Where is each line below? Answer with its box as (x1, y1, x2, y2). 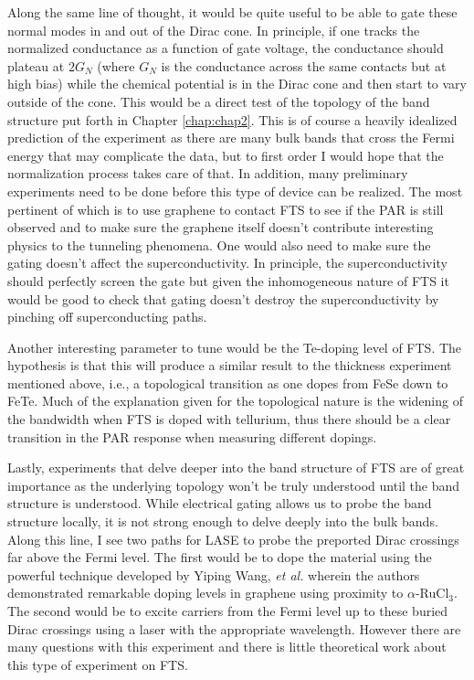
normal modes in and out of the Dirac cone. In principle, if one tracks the (7, 20, 420, 39)
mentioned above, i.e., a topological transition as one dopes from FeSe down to (7, 373, 448, 392)
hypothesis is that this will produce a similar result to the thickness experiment (7, 356, 452, 375)
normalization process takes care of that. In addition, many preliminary (7, 164, 408, 183)
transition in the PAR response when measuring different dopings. (7, 427, 377, 446)
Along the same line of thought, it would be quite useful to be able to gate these (7, 3, 458, 21)
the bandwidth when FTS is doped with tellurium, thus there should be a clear (7, 409, 451, 429)
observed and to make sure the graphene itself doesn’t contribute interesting (7, 218, 434, 237)
